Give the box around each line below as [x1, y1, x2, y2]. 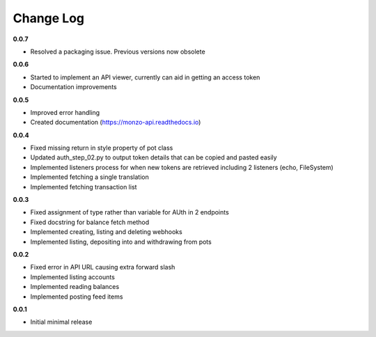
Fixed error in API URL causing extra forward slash [30, 263, 175, 272]
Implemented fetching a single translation [30, 173, 149, 181]
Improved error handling [30, 108, 100, 116]
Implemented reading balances [30, 283, 120, 291]
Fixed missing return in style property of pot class [30, 143, 173, 152]
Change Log [13, 10, 85, 26]
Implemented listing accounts [30, 272, 115, 281]
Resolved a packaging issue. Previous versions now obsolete [30, 47, 205, 56]
